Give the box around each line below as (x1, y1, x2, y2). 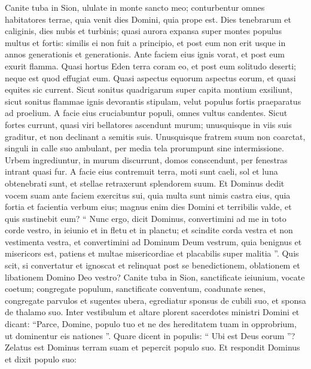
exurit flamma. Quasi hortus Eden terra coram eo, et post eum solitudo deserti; (5, 59, 296, 72)
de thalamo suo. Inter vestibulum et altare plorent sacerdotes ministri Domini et (5, 306, 300, 318)
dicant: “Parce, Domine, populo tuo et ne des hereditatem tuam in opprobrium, (5, 318, 297, 330)
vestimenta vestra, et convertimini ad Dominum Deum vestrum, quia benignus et (5, 235, 302, 248)
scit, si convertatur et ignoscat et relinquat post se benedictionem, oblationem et (5, 259, 300, 272)
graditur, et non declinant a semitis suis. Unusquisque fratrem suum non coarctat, (5, 130, 306, 142)
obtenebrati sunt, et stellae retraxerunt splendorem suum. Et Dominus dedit (5, 176, 285, 189)
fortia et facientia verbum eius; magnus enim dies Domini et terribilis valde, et (5, 200, 292, 213)
